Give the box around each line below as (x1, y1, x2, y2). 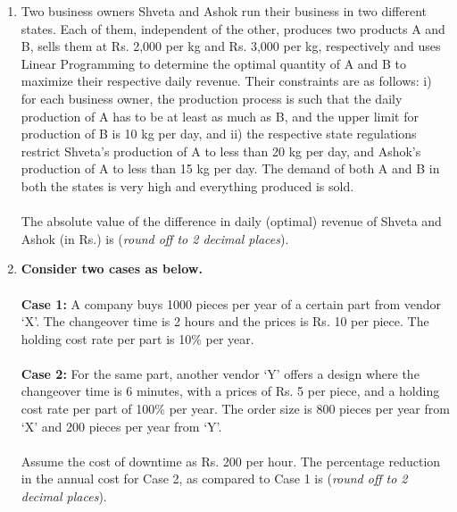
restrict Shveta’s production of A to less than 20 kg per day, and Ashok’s (21, 141, 421, 160)
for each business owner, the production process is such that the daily (21, 88, 403, 107)
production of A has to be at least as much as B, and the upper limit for (21, 106, 419, 125)
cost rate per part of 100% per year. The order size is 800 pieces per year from (21, 399, 450, 418)
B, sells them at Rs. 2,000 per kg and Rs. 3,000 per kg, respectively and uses (21, 37, 441, 55)
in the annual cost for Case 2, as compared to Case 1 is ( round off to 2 (21, 469, 408, 488)
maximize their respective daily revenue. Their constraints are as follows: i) (21, 71, 432, 90)
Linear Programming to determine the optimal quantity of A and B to (21, 54, 407, 72)
